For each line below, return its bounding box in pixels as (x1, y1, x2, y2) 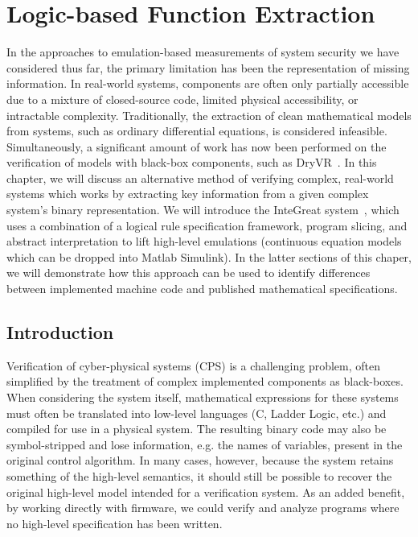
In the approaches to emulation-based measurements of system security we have (6, 43, 400, 60)
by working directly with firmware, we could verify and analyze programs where (6, 499, 400, 516)
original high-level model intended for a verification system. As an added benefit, (6, 483, 405, 500)
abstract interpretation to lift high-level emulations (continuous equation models (6, 233, 402, 250)
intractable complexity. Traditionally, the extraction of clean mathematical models (6, 106, 412, 123)
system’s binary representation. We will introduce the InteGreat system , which (6, 201, 400, 218)
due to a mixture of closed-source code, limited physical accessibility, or (6, 90, 359, 107)
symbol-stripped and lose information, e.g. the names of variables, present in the (6, 436, 403, 452)
